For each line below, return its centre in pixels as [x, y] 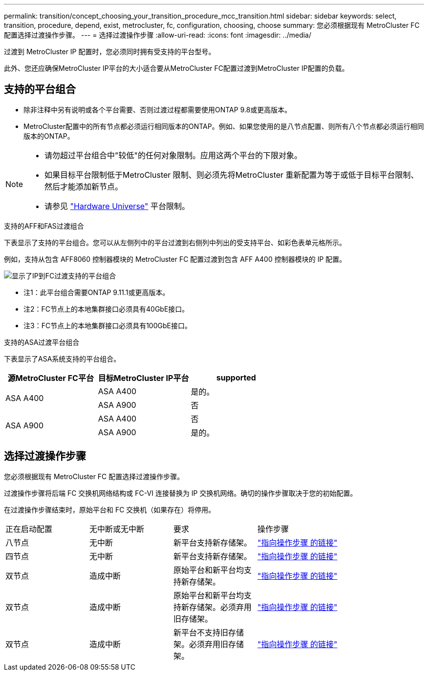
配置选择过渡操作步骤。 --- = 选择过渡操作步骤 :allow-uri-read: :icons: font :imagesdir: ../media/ [158, 35]
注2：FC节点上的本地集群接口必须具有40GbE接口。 [106, 309]
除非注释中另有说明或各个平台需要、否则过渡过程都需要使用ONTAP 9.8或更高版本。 [158, 109]
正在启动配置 [29, 529]
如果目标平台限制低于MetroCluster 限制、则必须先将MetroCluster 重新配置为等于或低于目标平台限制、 [232, 175]
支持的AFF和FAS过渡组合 [44, 226]
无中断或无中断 [117, 529]
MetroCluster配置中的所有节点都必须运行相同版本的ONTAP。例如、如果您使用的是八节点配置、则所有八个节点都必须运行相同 [224, 126]
